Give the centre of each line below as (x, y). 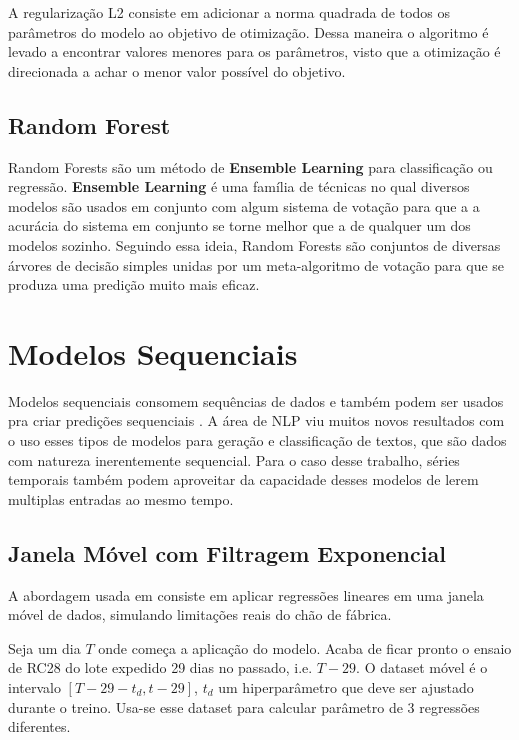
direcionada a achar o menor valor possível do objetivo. (177, 70)
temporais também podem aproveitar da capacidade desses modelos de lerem (243, 479)
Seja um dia (44, 647)
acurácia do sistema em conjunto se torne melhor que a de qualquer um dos (239, 225)
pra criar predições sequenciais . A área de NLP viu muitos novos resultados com (256, 420)
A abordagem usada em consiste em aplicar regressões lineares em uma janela (246, 594)
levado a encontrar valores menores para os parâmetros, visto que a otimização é (254, 51)
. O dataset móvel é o (422, 667)
